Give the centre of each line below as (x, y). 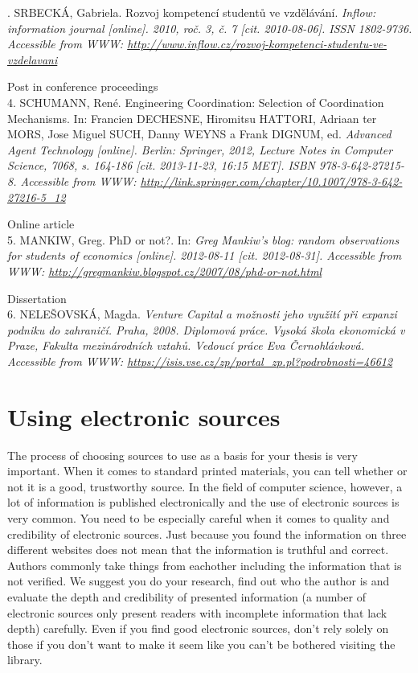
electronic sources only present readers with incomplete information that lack (197, 612)
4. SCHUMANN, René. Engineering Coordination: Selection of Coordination (196, 102)
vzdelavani (33, 59)
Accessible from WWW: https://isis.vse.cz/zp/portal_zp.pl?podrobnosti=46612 (200, 361)
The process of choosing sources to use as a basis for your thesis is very (182, 455)
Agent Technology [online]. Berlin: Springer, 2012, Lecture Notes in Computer (200, 149)
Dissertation (37, 298)
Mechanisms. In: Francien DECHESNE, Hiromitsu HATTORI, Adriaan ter (192, 118)
